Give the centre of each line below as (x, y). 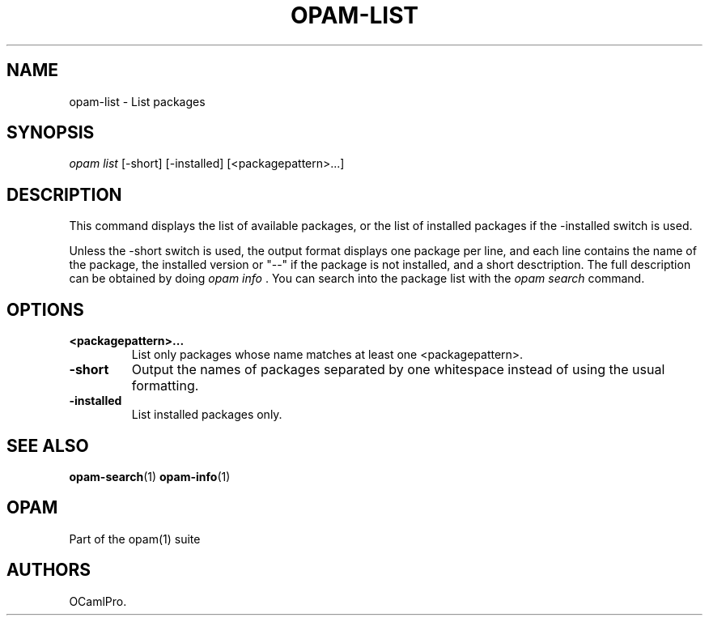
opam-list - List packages (137, 101)
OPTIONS (45, 309)
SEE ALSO (48, 445)
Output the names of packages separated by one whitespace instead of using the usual (398, 370)
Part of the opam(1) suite (135, 539)
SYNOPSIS (51, 133)
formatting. (165, 386)
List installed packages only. (207, 415)
